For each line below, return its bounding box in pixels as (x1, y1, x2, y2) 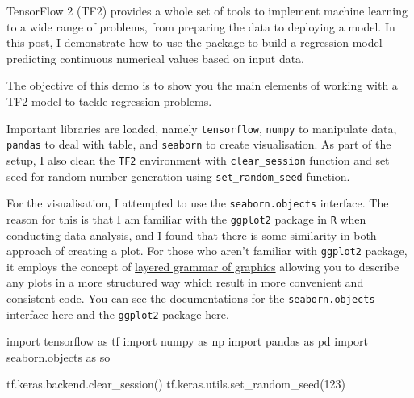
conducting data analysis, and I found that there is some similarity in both (6, 226, 377, 243)
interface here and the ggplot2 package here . (6, 305, 229, 322)
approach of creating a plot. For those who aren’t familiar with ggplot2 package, (6, 242, 408, 259)
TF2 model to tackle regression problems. (6, 92, 212, 109)
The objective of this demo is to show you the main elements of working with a (6, 77, 398, 94)
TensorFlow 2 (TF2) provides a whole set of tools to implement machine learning (6, 2, 408, 19)
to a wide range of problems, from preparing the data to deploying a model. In (6, 18, 395, 35)
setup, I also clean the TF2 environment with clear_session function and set (6, 151, 390, 168)
